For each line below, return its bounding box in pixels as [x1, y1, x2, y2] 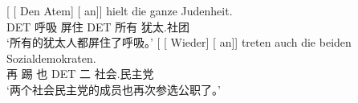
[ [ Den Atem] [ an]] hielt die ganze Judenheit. [6, 2, 233, 19]
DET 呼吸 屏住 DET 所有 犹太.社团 [6, 18, 189, 35]
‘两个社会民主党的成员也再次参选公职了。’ [6, 80, 221, 97]
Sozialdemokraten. [6, 49, 96, 66]
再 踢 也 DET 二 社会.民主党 [6, 65, 154, 82]
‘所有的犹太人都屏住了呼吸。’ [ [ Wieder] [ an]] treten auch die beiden [6, 34, 352, 51]
